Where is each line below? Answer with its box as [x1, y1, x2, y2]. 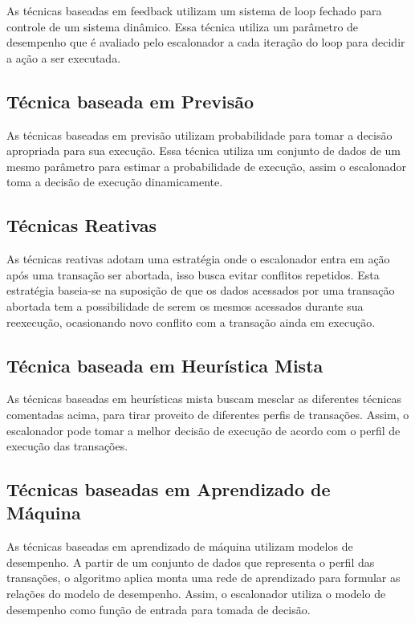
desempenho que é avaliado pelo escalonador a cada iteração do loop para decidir [6, 34, 405, 51]
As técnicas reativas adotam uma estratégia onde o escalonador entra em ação [6, 250, 390, 267]
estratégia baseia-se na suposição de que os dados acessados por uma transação [6, 282, 395, 299]
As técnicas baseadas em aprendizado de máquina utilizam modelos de [6, 538, 353, 555]
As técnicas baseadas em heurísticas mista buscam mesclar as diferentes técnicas [6, 390, 402, 407]
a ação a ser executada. [6, 49, 121, 66]
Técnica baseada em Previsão [6, 88, 254, 113]
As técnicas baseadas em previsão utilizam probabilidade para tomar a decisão [6, 126, 393, 143]
